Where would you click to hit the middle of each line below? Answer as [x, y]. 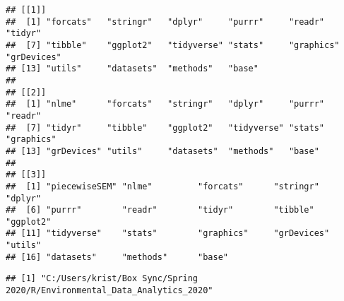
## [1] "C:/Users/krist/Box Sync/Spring [102, 279]
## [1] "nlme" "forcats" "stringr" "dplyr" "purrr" [165, 104]
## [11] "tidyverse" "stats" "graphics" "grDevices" [168, 234]
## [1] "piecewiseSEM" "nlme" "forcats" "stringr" [162, 186]
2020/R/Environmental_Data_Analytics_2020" [109, 291]
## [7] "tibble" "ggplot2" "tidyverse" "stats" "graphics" [173, 45]
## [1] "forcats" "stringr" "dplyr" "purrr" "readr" [165, 22]
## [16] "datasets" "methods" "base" [117, 257]
